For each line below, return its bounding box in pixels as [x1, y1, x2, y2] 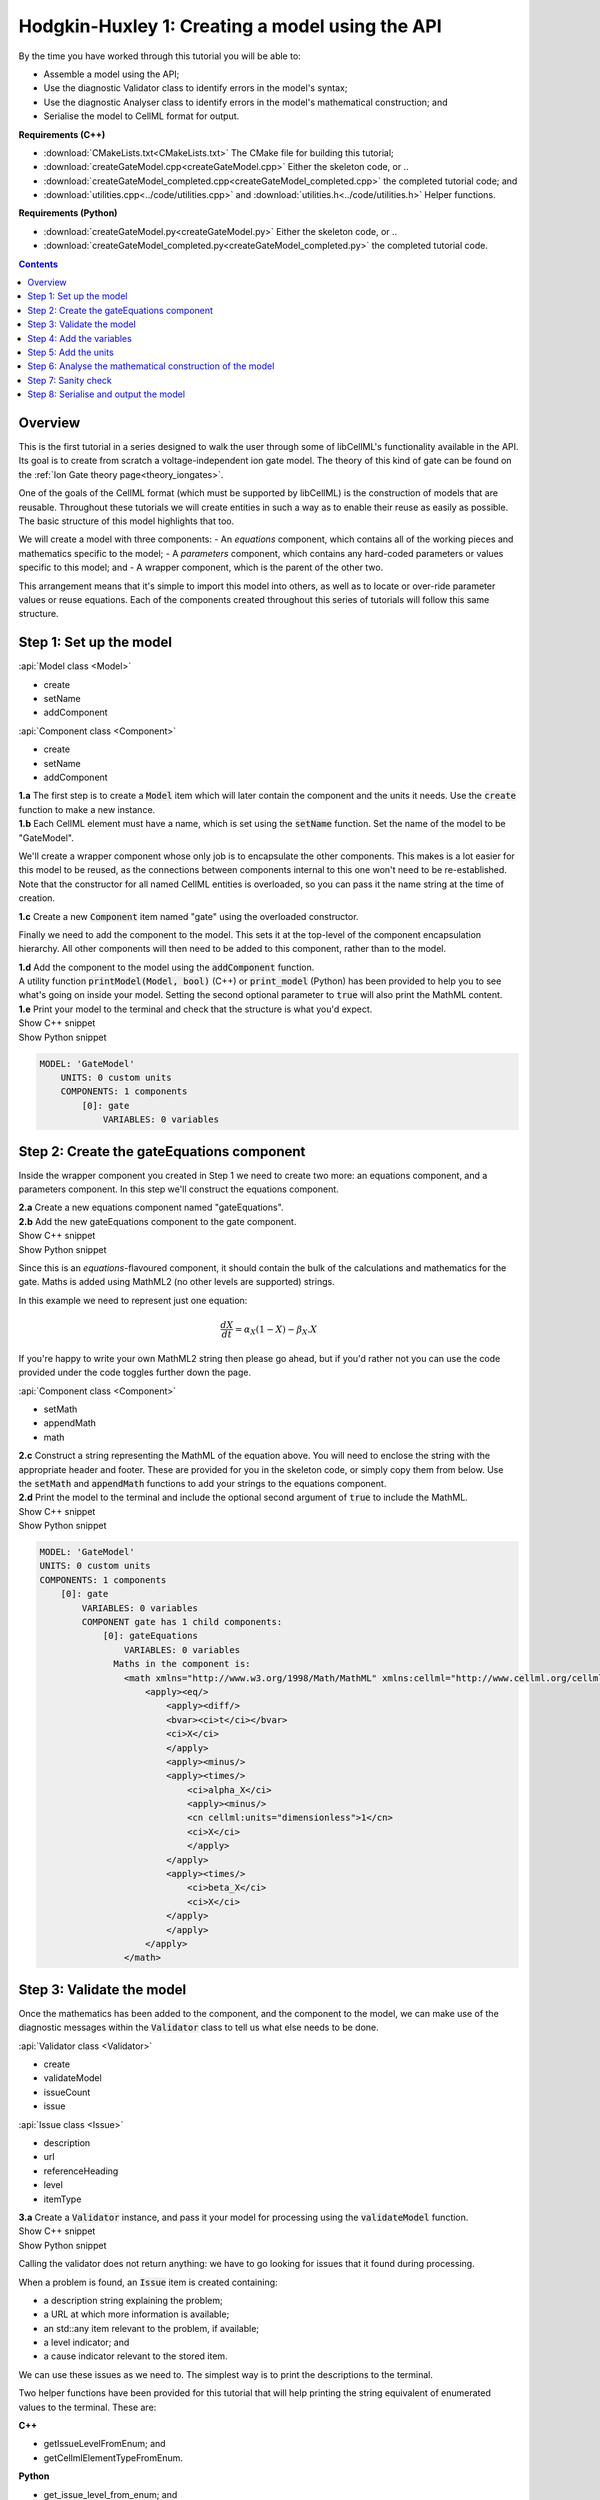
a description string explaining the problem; [43, 2294, 224, 2306]
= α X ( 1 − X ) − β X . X [234, 1323, 318, 1337]
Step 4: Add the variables [27, 332, 132, 344]
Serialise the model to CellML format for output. [43, 110, 240, 122]
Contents [18, 258, 59, 270]
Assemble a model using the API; [43, 68, 180, 80]
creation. [18, 892, 55, 904]
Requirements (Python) [18, 207, 118, 219]
